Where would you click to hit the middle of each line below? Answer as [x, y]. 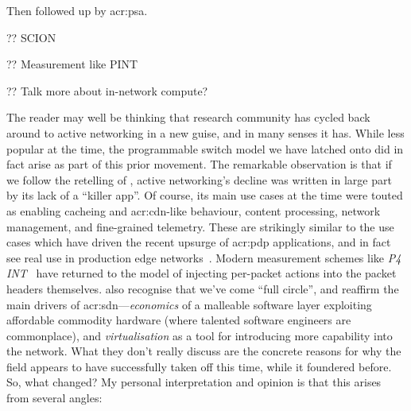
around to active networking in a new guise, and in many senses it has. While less [205, 132]
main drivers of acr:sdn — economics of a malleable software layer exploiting [189, 304]
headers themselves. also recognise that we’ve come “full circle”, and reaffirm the [203, 288]
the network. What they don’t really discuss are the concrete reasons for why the [204, 351]
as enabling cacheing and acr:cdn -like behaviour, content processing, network [194, 210]
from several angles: [54, 398]
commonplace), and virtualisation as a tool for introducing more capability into [200, 335]
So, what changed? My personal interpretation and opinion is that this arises [194, 382]
